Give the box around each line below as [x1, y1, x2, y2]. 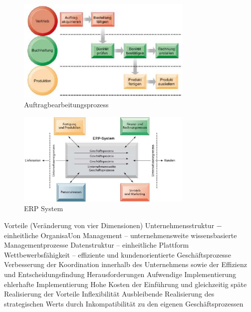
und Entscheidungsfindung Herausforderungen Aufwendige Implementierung [4, 269, 236, 279]
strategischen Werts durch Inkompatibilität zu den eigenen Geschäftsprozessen [4, 298, 244, 309]
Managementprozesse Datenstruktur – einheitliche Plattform [4, 240, 189, 250]
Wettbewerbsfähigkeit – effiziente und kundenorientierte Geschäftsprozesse [4, 249, 231, 260]
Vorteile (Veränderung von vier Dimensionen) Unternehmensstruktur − [4, 220, 222, 231]
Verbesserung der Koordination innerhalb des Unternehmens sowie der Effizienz [4, 259, 247, 270]
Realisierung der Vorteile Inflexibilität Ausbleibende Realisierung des [4, 289, 215, 299]
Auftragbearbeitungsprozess [24, 99, 109, 110]
